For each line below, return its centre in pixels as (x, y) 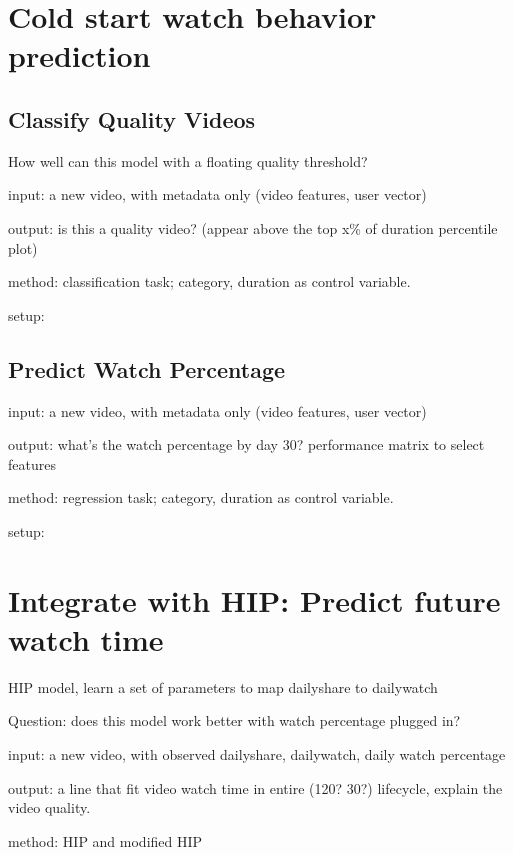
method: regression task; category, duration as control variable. (201, 497)
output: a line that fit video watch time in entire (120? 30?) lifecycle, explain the (255, 787)
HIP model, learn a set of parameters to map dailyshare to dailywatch (223, 686)
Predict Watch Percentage (147, 368)
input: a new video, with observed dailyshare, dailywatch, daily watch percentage (257, 754)
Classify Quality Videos (132, 118)
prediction (79, 55)
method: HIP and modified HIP (105, 840)
